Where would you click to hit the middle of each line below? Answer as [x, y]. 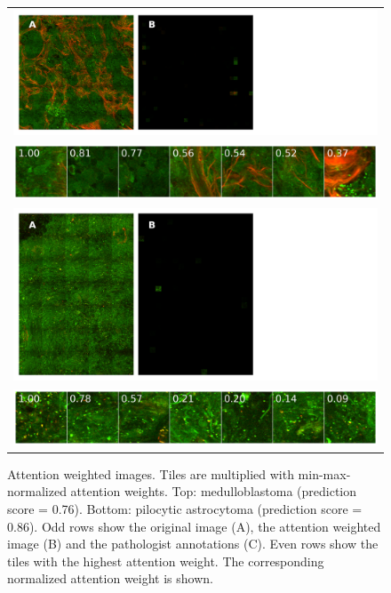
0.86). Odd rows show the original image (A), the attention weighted [194, 526]
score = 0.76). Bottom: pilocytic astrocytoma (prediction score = [185, 508]
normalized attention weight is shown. [110, 578]
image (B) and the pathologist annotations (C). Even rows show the [193, 544]
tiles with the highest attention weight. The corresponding [166, 561]
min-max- [324, 473]
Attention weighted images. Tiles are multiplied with [151, 473]
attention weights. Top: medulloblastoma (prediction [214, 491]
